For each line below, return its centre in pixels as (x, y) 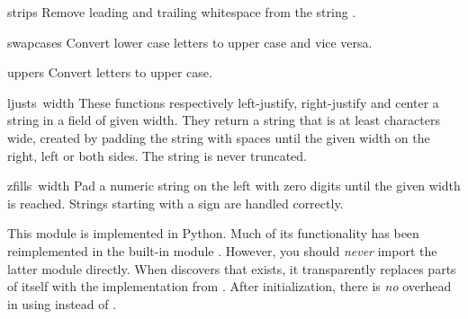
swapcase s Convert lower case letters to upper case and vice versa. (190, 42)
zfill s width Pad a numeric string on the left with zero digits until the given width (234, 186)
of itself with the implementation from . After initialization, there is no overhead (229, 286)
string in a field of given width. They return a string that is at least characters (224, 120)
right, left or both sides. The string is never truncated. (157, 155)
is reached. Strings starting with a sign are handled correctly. (175, 203)
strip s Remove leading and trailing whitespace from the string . (182, 12)
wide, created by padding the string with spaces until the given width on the (219, 137)
